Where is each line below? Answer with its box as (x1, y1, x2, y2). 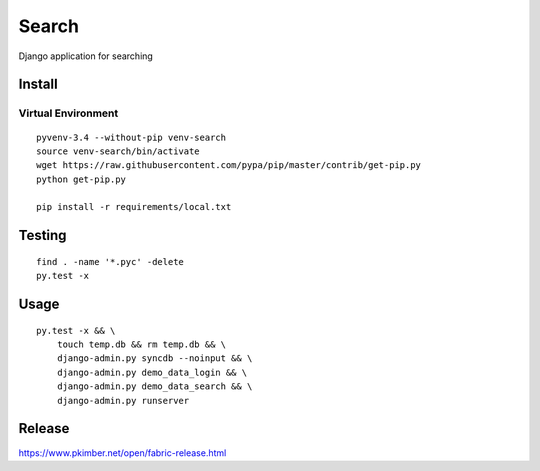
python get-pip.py (36, 173, 127, 185)
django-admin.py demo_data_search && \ (56, 381, 253, 392)
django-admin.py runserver (56, 395, 190, 406)
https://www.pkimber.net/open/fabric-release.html (18, 446, 227, 459)
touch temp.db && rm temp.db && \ (56, 339, 227, 350)
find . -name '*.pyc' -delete (36, 256, 185, 267)
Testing (18, 227, 67, 244)
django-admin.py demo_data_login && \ (56, 366, 248, 378)
